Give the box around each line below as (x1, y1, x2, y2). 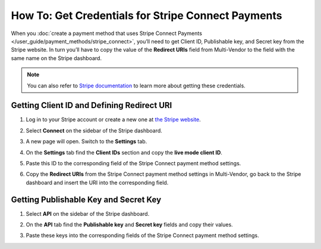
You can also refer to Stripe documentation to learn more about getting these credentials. (27, 82, 246, 89)
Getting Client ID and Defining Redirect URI (11, 100, 172, 111)
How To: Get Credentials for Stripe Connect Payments (11, 9, 282, 22)
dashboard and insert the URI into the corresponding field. (26, 179, 169, 186)
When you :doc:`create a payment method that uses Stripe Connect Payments (11, 30, 202, 37)
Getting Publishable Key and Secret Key (11, 194, 162, 204)
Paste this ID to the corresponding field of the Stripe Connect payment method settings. (26, 159, 241, 166)
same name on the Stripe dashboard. (11, 54, 102, 62)
